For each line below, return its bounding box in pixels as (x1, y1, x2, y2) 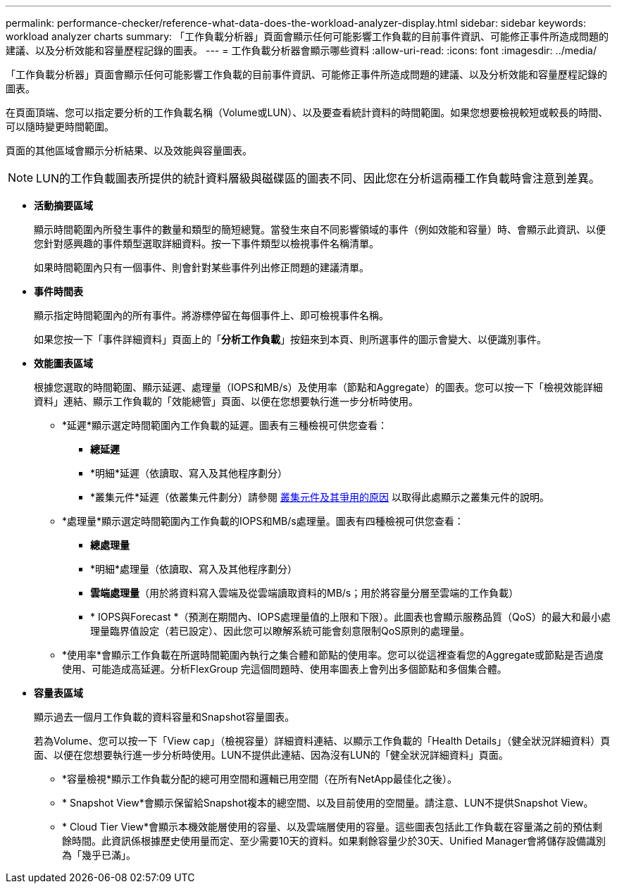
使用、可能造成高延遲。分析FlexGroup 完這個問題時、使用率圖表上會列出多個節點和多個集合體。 (62, 663, 507, 675)
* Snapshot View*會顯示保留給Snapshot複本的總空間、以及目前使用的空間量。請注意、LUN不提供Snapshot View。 (62, 797, 594, 809)
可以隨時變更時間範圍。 (6, 120, 114, 132)
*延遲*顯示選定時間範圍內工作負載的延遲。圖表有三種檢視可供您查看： (62, 419, 388, 431)
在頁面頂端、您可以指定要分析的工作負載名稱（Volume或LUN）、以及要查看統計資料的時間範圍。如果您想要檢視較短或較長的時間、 (6, 106, 609, 118)
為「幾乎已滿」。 (62, 849, 136, 861)
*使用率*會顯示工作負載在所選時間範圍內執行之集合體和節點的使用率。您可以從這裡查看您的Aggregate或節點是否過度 (62, 649, 604, 661)
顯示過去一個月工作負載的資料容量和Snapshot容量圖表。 (34, 711, 295, 723)
